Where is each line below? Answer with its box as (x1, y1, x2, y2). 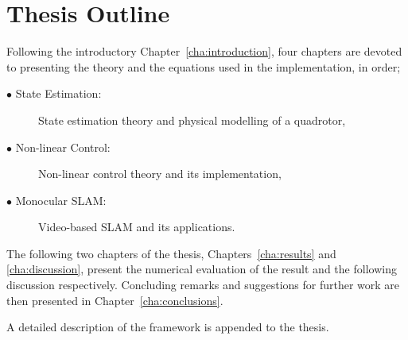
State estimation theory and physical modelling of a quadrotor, (38, 111, 346, 128)
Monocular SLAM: (15, 191, 107, 208)
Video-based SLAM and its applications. (38, 218, 235, 235)
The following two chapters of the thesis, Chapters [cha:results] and (6, 245, 336, 261)
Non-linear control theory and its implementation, (38, 165, 282, 182)
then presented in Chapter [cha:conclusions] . (6, 292, 223, 308)
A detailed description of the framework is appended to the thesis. (6, 319, 329, 335)
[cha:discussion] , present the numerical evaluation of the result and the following (6, 261, 397, 277)
